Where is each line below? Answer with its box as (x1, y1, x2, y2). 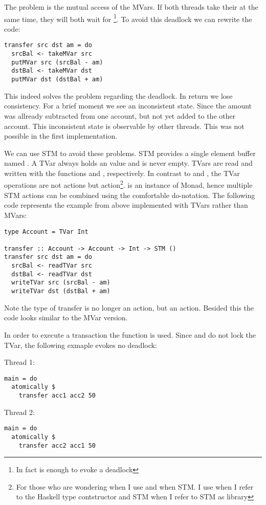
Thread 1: (4, 357, 35, 367)
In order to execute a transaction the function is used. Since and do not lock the (4, 329, 256, 340)
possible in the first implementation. (4, 130, 118, 141)
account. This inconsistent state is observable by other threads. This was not (4, 120, 245, 131)
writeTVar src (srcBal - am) (11, 279, 110, 287)
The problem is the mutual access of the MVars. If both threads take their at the (4, 2, 258, 12)
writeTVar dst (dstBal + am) (11, 288, 110, 295)
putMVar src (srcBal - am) (11, 58, 103, 66)
